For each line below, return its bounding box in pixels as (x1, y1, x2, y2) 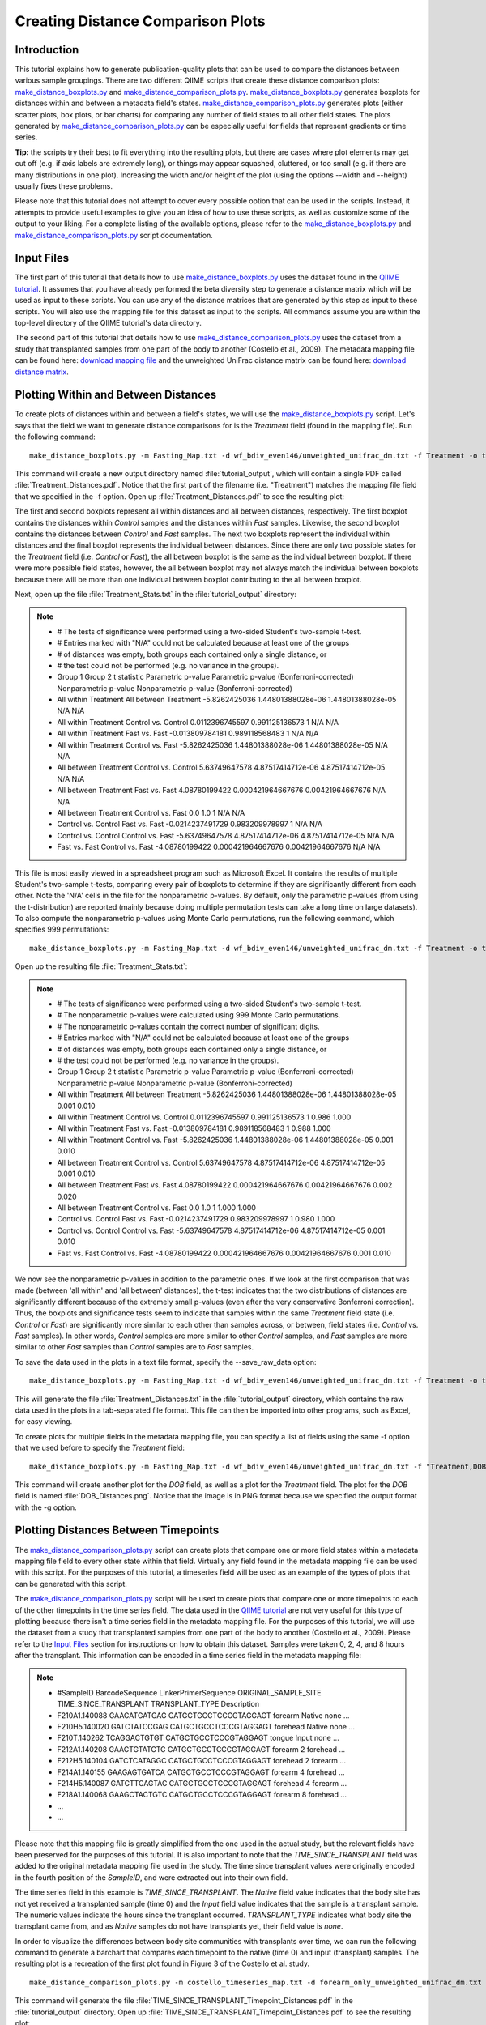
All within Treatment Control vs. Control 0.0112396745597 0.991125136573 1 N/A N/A (57, 717, 339, 727)
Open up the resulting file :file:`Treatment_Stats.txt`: (15, 961, 188, 971)
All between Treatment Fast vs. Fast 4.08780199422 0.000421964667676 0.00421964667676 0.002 (57, 1180, 393, 1190)
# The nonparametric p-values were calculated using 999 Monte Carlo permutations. (57, 1010, 341, 1020)
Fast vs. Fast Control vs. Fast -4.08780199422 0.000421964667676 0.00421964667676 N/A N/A (57, 842, 381, 852)
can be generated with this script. (15, 1579, 127, 1588)
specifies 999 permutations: (15, 924, 109, 935)
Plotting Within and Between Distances (15, 388, 217, 402)
